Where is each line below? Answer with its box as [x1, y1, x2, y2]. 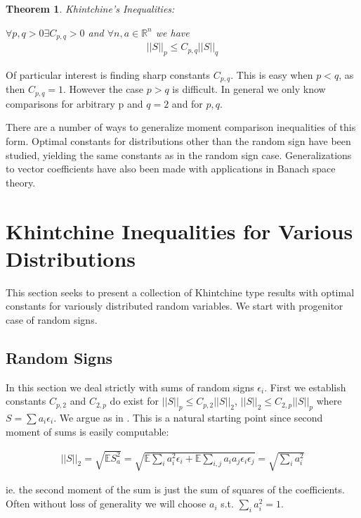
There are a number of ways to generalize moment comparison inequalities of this [6, 120, 356, 134]
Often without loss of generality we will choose [6, 496, 206, 511]
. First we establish [264, 379, 346, 394]
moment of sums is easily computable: [6, 424, 169, 438]
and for [171, 96, 203, 110]
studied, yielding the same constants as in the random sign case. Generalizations [6, 147, 352, 162]
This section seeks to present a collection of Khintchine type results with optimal [6, 284, 355, 299]
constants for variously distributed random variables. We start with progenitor [6, 298, 343, 313]
